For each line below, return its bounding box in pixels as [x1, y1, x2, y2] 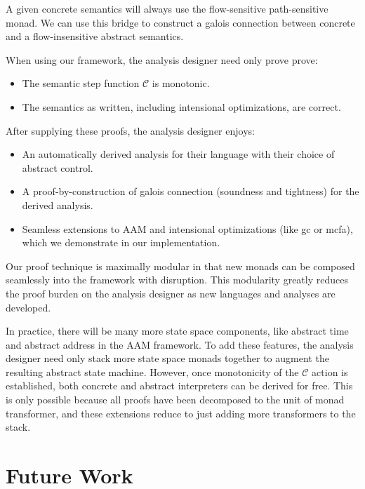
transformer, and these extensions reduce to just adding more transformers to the [6, 406, 356, 420]
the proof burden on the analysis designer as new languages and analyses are [6, 286, 336, 300]
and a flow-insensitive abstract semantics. [6, 29, 184, 43]
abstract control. [22, 160, 93, 175]
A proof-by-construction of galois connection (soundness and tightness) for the [22, 184, 359, 199]
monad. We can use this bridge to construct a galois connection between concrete [6, 15, 355, 29]
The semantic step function [22, 76, 140, 91]
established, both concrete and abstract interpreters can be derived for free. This [6, 378, 353, 393]
